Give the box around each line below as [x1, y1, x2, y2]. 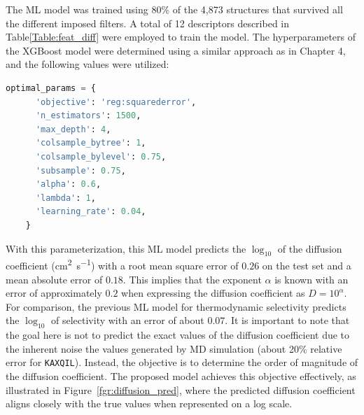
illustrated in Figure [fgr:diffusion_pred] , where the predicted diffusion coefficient [6, 382, 356, 397]
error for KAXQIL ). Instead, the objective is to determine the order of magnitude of [6, 355, 358, 370]
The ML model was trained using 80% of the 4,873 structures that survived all [6, 2, 343, 16]
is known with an [274, 272, 349, 286]
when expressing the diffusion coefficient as [121, 286, 305, 300]
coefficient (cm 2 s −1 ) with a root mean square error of [6, 256, 239, 272]
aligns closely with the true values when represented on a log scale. [6, 396, 293, 411]
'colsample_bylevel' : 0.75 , [35, 151, 167, 162]
